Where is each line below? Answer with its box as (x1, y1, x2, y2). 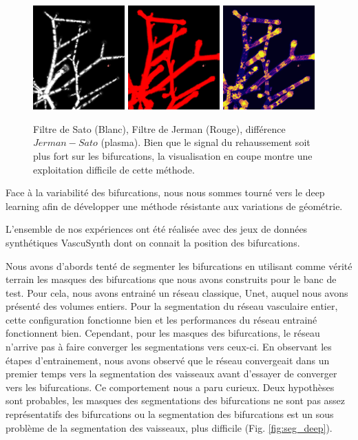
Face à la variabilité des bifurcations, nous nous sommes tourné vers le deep (6, 185, 325, 200)
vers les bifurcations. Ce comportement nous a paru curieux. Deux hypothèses (6, 379, 335, 394)
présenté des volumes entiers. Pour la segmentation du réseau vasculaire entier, (6, 299, 338, 313)
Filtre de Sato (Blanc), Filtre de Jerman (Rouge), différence (33, 121, 286, 136)
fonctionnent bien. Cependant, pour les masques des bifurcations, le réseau (6, 326, 320, 340)
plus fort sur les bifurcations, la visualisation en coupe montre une (33, 148, 313, 163)
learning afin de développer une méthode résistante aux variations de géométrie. (6, 198, 343, 213)
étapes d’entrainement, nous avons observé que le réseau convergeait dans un (6, 353, 330, 367)
